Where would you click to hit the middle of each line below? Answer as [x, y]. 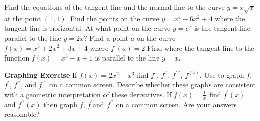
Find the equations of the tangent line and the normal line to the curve [114, 7]
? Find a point [106, 38]
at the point [23, 18]
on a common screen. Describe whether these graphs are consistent [153, 84]
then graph [61, 104]
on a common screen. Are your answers [176, 104]
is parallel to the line [127, 58]
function [17, 58]
